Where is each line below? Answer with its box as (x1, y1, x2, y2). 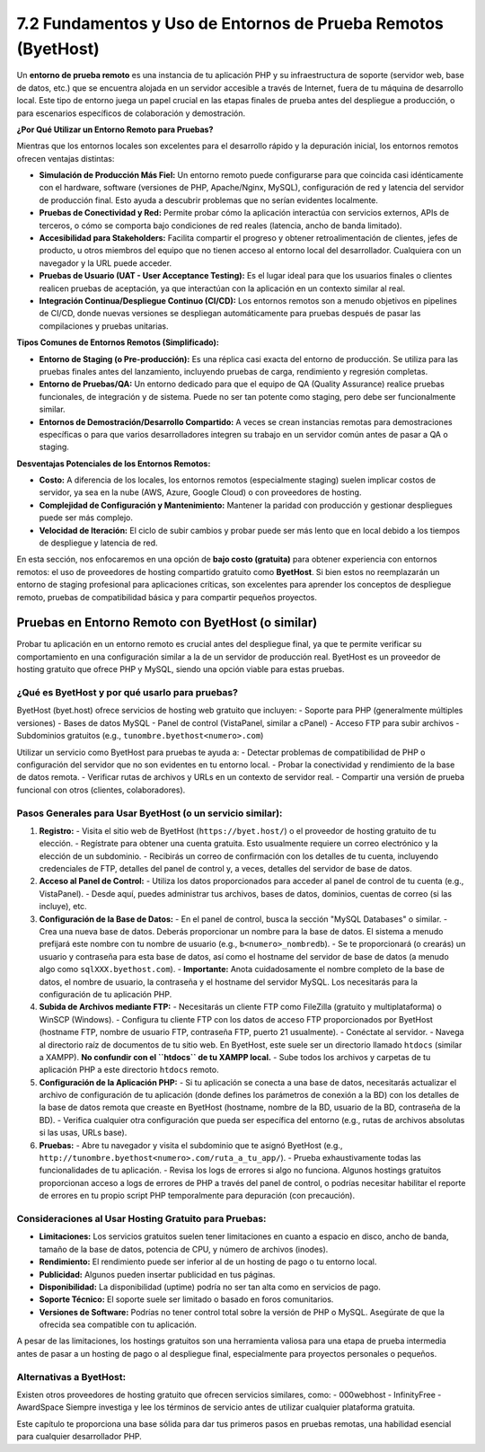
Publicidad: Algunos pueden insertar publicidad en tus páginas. (39, 1269, 276, 1279)
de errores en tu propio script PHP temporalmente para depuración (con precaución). (39, 1191, 355, 1201)
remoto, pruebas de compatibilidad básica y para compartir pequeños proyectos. (16, 591, 318, 602)
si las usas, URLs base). (39, 1128, 128, 1138)
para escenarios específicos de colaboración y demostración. (16, 108, 246, 119)
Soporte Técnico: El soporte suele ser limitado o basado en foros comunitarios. (39, 1294, 334, 1305)
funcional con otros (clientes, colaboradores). (16, 784, 186, 795)
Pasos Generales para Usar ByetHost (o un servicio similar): (16, 807, 283, 819)
